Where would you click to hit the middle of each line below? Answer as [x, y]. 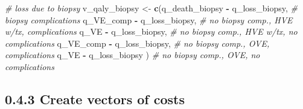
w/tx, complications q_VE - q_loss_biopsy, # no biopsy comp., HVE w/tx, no [151, 31]
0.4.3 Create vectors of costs [95, 99]
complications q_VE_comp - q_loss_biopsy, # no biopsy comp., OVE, [137, 43]
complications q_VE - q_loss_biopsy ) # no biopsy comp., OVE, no [132, 55]
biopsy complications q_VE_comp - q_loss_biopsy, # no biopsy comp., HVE [149, 19]
